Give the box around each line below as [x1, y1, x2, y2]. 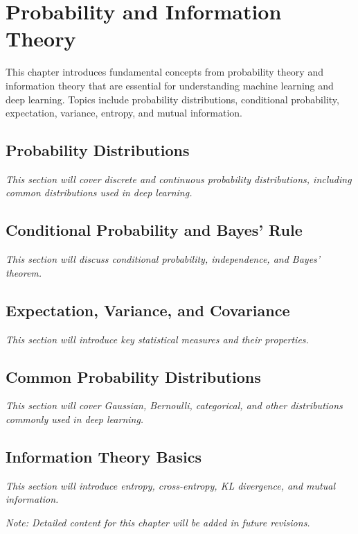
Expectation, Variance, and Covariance [6, 299, 290, 320]
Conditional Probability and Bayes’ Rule [6, 219, 303, 241]
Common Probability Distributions [6, 365, 261, 387]
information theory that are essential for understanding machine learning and [6, 78, 334, 92]
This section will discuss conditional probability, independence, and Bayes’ [6, 252, 321, 266]
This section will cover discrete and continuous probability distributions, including [6, 171, 352, 186]
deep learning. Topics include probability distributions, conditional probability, [6, 92, 339, 106]
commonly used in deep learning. [6, 412, 144, 427]
